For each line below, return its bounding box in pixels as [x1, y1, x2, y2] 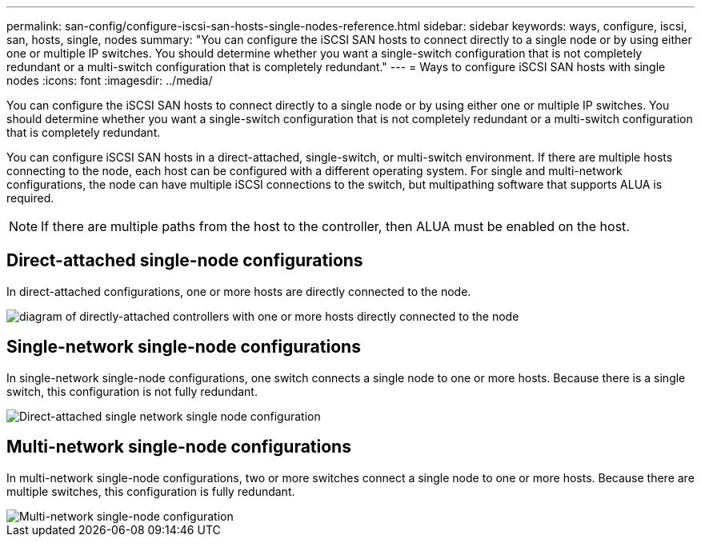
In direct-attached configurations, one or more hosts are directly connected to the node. [6, 284, 471, 298]
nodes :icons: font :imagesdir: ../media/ [6, 74, 213, 87]
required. [6, 191, 54, 205]
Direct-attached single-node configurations [6, 250, 363, 271]
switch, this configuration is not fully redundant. [6, 384, 258, 398]
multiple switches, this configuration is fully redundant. [6, 484, 295, 498]
